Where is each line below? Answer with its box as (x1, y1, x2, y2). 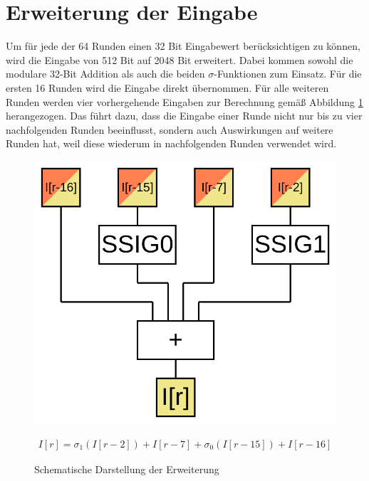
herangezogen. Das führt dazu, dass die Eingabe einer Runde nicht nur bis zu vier (6, 108, 363, 123)
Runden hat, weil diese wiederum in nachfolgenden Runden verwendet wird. (6, 136, 337, 151)
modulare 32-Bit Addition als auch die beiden (6, 66, 205, 81)
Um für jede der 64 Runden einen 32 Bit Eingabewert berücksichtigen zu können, (6, 38, 360, 53)
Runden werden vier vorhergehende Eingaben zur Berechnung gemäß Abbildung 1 (6, 94, 363, 109)
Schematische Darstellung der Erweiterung (34, 461, 219, 476)
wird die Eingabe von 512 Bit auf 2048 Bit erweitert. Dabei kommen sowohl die (6, 52, 353, 67)
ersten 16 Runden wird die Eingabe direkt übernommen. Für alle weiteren (6, 80, 329, 95)
